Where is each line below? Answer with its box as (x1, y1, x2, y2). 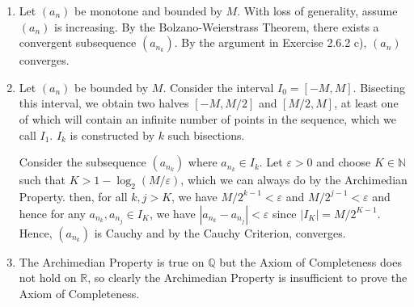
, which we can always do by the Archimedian (180, 171, 408, 188)
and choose (316, 153, 371, 170)
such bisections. (167, 126, 245, 143)
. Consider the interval (163, 78, 274, 95)
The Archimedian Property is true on (19, 253, 205, 270)
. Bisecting (353, 78, 406, 95)
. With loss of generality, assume (237, 2, 398, 19)
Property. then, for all (19, 187, 128, 204)
